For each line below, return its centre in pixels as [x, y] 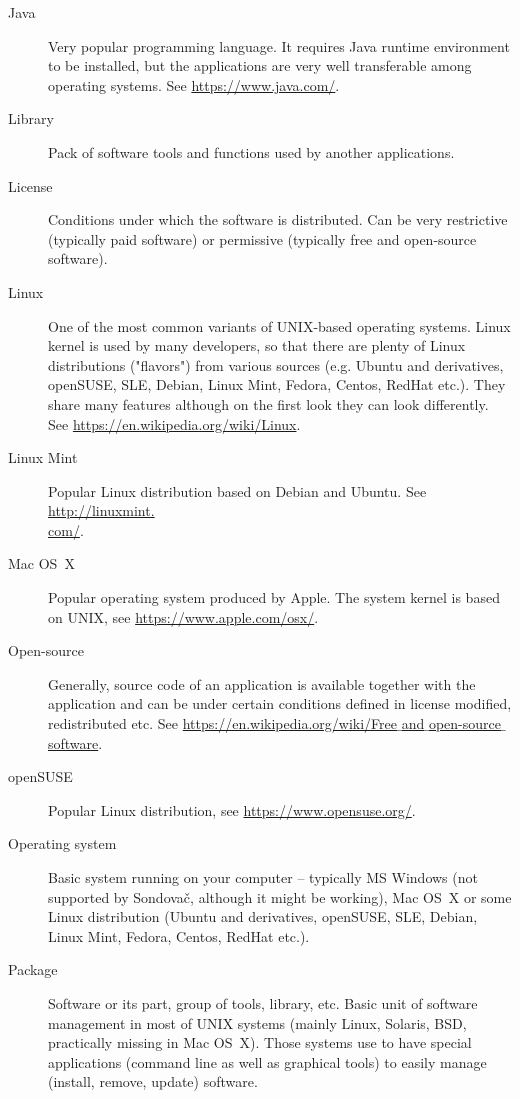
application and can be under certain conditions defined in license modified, [280, 703]
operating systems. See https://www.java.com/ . [194, 84]
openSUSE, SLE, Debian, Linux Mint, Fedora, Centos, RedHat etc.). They [277, 384]
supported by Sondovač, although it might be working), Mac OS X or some [280, 896]
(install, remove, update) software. [153, 1081]
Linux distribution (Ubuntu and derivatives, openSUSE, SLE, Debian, [263, 916]
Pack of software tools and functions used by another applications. [251, 151]
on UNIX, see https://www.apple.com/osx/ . [183, 616]
